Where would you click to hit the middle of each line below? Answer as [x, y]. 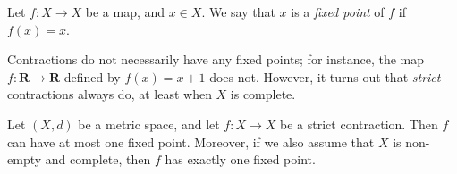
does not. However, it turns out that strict [325, 76]
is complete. [263, 94]
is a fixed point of [338, 12]
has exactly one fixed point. [240, 159]
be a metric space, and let [149, 124]
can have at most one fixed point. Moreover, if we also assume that [191, 141]
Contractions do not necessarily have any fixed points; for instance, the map [216, 59]
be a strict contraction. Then [359, 124]
